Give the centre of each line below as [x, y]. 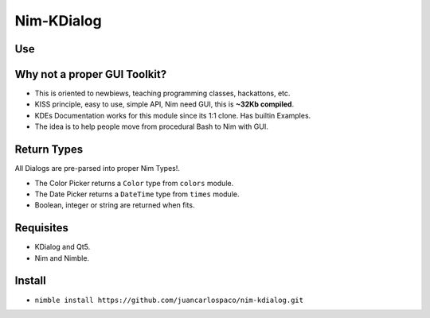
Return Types [49, 150]
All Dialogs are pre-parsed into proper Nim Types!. [98, 169]
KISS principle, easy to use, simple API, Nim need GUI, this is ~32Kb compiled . [164, 104]
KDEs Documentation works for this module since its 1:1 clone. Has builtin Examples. [173, 115]
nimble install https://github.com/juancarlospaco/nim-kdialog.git [169, 300]
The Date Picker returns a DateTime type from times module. [137, 194]
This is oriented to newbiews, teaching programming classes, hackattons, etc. [162, 93]
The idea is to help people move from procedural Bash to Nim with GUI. [151, 126]
